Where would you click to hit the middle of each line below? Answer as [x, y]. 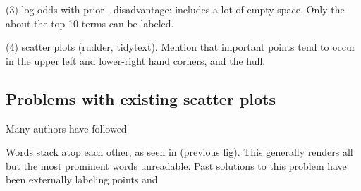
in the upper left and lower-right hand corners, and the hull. [136, 60]
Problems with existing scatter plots [141, 98]
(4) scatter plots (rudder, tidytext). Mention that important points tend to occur [181, 47]
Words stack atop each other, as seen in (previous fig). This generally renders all [179, 152]
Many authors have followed [66, 128]
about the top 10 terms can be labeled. [90, 23]
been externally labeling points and [82, 179]
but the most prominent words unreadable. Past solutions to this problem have [176, 165]
